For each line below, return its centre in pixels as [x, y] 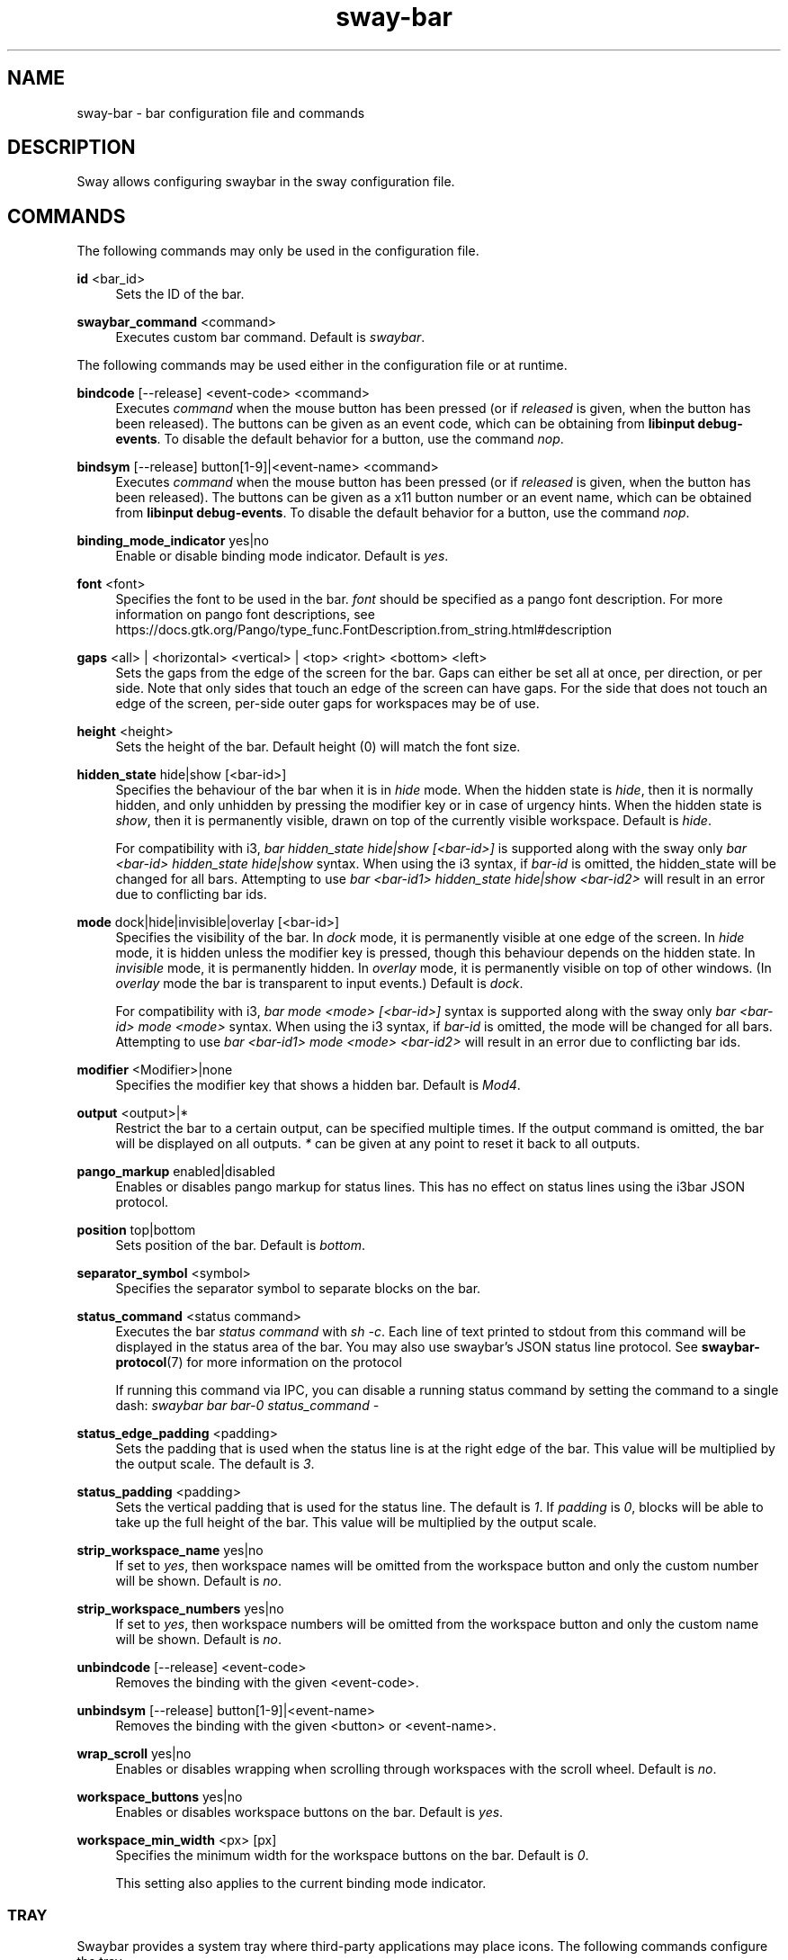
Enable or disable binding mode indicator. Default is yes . [282, 556]
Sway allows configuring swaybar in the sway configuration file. [266, 182]
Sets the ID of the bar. [180, 294]
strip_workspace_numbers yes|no [180, 1609]
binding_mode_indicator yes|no [173, 541]
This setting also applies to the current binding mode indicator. [301, 1884]
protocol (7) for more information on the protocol [259, 1362]
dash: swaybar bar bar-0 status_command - [247, 1406]
